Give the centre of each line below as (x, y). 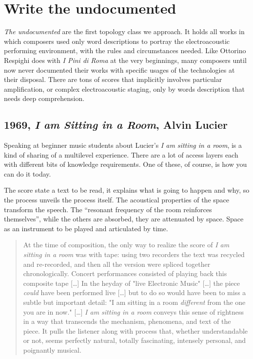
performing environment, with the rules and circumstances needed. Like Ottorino (125, 50)
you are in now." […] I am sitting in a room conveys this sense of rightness (134, 311)
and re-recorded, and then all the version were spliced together (117, 264)
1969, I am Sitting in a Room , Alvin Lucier (116, 125)
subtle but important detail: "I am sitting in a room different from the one (134, 302)
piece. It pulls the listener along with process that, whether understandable (136, 330)
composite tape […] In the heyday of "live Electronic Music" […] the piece (131, 283)
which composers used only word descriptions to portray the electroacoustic (117, 41)
